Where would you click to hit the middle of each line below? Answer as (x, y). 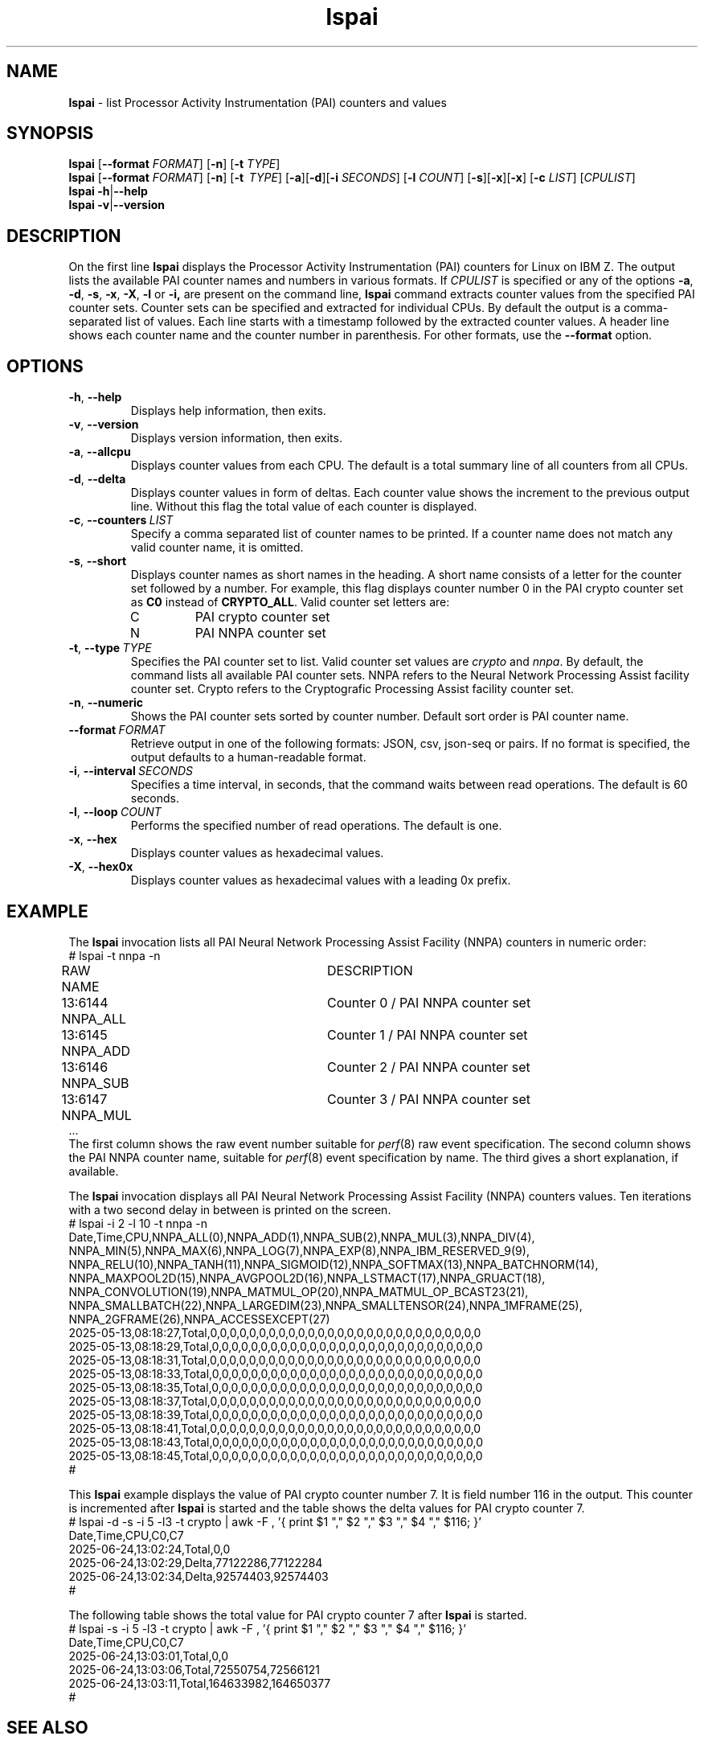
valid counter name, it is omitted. (217, 548)
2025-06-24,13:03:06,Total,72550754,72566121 (194, 1669)
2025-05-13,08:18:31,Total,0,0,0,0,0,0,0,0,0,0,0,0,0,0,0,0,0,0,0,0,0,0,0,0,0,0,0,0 (275, 1360)
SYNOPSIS (50, 133)
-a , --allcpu (100, 452)
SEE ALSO (47, 1728)
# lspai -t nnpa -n (115, 955)
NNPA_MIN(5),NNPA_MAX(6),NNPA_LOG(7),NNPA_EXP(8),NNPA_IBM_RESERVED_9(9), (299, 1250)
